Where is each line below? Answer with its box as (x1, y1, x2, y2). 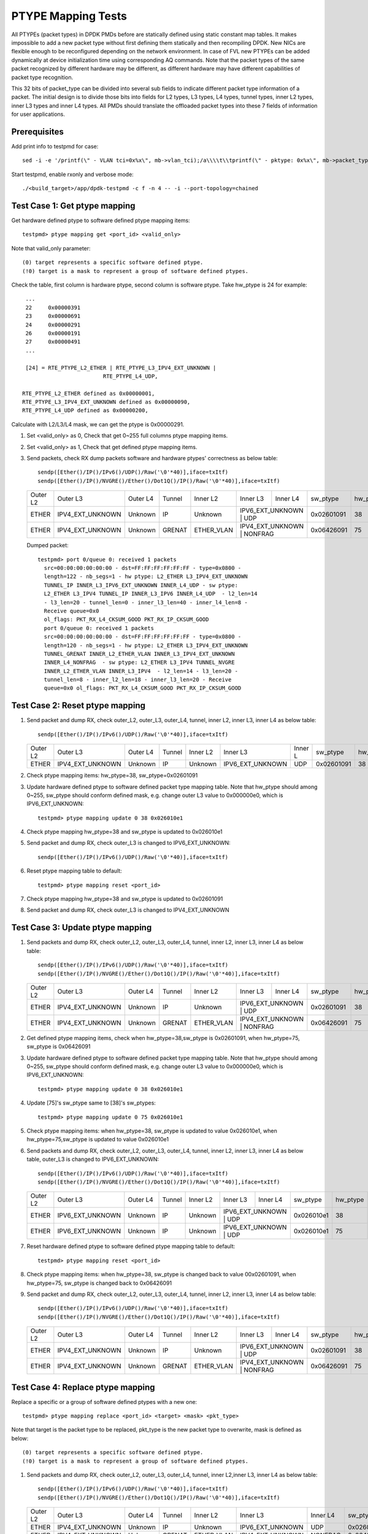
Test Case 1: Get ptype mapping (11, 200, 136, 211)
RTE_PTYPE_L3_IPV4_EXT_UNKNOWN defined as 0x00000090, (22, 399, 191, 406)
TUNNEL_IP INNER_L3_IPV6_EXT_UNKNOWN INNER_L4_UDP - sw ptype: (44, 582, 239, 588)
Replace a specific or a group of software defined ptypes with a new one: (11, 1398, 197, 1405)
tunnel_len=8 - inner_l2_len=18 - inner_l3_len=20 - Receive (44, 676, 232, 684)
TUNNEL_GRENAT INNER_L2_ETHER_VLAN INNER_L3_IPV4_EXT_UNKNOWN (44, 650, 236, 657)
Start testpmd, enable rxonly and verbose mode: (11, 171, 134, 178)
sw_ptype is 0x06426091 (26, 1043, 91, 1050)
